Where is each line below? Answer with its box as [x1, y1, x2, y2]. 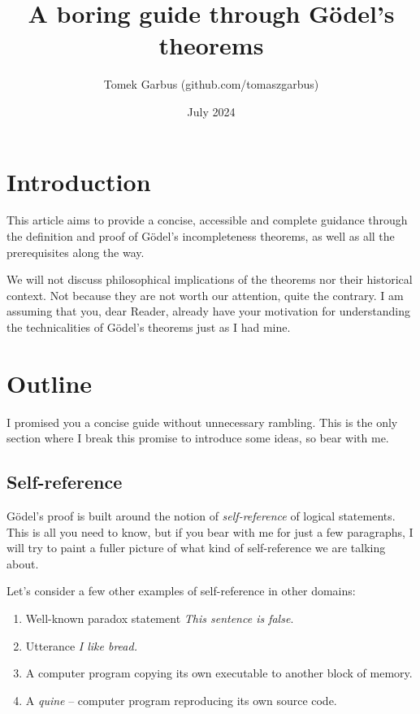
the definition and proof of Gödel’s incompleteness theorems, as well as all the [6, 228, 395, 245]
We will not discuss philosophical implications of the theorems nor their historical [6, 271, 413, 288]
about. [6, 555, 39, 572]
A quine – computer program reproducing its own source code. [25, 691, 337, 708]
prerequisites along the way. [6, 243, 145, 260]
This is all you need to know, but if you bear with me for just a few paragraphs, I [6, 523, 414, 540]
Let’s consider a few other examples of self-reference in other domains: [6, 582, 356, 599]
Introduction [6, 164, 151, 198]
